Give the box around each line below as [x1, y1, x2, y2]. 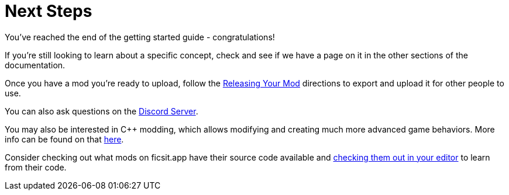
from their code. [5, 162, 67, 172]
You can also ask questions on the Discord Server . [5, 106, 198, 116]
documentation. [5, 60, 66, 70]
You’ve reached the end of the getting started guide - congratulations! [5, 32, 275, 42]
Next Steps [5, 1, 92, 21]
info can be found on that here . [5, 134, 124, 144]
